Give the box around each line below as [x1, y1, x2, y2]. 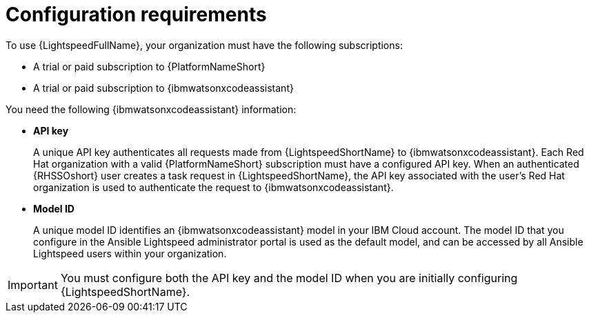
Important [8, 277, 58, 292]
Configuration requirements [6, 3, 267, 26]
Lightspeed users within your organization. [33, 247, 227, 259]
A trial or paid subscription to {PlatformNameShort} [33, 60, 266, 72]
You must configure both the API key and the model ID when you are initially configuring [60, 270, 518, 285]
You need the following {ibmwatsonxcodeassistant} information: [6, 103, 297, 115]
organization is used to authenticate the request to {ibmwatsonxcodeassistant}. [33, 181, 394, 193]
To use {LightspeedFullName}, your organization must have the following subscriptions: [6, 39, 403, 51]
